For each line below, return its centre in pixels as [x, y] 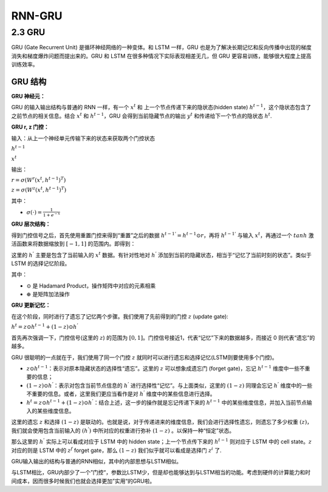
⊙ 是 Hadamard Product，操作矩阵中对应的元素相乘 [91, 286]
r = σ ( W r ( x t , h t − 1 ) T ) [39, 179]
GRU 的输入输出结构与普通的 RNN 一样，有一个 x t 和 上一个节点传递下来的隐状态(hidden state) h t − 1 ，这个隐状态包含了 [161, 107]
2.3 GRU [28, 32]
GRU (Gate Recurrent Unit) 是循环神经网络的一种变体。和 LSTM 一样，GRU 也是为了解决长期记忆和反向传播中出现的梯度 [162, 47]
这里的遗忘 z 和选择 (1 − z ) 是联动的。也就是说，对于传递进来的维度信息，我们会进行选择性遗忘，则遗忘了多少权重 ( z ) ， [162, 422]
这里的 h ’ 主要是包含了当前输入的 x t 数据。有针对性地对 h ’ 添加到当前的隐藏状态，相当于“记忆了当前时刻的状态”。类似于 [162, 254]
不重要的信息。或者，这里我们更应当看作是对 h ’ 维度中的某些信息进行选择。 [121, 393]
